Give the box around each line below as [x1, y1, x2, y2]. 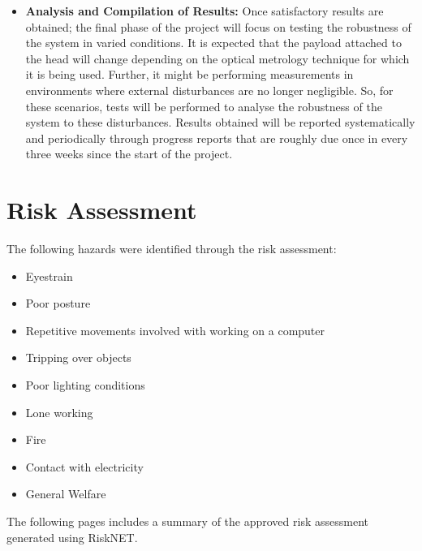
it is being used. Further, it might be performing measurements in [25, 66, 354, 83]
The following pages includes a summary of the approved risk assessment [6, 513, 368, 529]
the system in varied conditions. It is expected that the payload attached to [25, 34, 402, 51]
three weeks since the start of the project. [25, 145, 233, 162]
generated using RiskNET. [6, 528, 138, 545]
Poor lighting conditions [25, 377, 145, 394]
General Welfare [25, 485, 106, 502]
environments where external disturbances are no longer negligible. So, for [25, 81, 394, 98]
